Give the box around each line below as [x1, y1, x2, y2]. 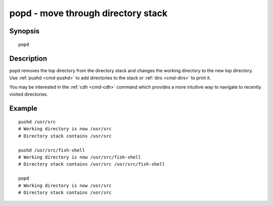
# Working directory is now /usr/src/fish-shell [18, 154, 141, 160]
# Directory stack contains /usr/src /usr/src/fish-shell [18, 162, 165, 167]
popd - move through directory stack [9, 8, 168, 19]
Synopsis [9, 27, 40, 35]
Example [9, 104, 37, 113]
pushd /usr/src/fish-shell [18, 147, 85, 153]
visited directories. [9, 91, 48, 97]
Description [9, 55, 48, 63]
